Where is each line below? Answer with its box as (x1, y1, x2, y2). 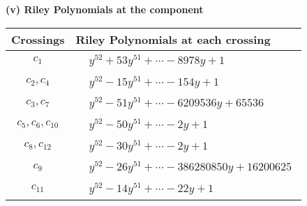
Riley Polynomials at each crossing (75, 31, 271, 47)
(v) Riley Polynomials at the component (6, 2, 204, 16)
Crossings (11, 31, 65, 47)
